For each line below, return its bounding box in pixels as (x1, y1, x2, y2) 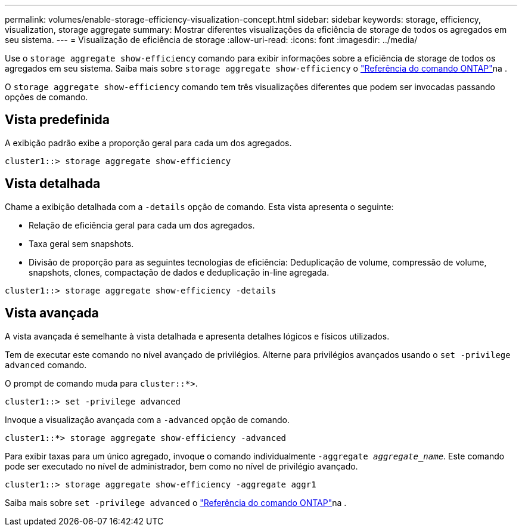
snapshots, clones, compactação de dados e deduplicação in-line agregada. (29, 267, 330, 277)
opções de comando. (5, 92, 88, 102)
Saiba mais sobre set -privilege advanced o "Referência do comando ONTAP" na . (5, 497, 347, 508)
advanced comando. (5, 359, 87, 370)
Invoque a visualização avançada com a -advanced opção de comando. (5, 414, 290, 425)
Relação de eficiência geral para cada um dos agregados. (29, 220, 255, 230)
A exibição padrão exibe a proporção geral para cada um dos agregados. (5, 137, 292, 148)
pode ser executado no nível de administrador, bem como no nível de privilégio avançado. (5, 461, 358, 471)
